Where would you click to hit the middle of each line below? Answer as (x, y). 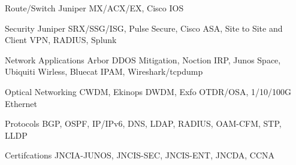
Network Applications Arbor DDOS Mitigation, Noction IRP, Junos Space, (143, 59)
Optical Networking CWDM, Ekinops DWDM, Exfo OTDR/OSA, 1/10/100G (148, 91)
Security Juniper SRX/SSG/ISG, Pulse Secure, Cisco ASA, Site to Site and (144, 28)
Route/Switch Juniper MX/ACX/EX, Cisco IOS (94, 8)
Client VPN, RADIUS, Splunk (61, 40)
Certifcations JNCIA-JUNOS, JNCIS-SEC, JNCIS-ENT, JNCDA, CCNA (140, 155)
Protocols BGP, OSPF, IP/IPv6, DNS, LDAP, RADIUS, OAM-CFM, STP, (143, 123)
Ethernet (21, 103)
